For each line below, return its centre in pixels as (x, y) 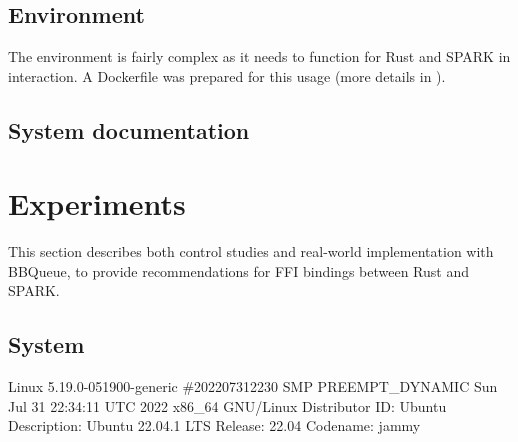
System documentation (129, 129)
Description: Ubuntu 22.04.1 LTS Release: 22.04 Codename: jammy (214, 425)
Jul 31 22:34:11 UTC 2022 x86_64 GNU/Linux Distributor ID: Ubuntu (227, 405)
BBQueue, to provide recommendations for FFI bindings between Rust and (238, 270)
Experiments (97, 203)
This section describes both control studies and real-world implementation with (251, 251)
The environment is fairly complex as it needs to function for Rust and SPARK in (259, 56)
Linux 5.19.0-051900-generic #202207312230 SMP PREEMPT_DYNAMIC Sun (253, 386)
